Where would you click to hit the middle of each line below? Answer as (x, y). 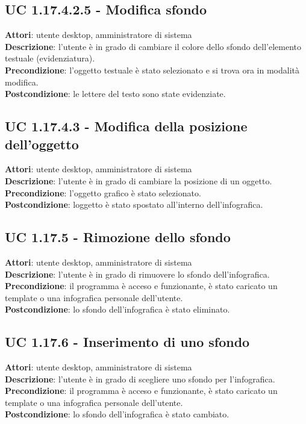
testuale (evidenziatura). (50, 58)
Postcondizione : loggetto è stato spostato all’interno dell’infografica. (134, 204)
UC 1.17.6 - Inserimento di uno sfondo (127, 342)
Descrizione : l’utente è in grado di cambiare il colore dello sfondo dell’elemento (153, 46)
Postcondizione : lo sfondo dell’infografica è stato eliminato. (117, 309)
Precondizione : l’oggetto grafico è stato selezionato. (103, 192)
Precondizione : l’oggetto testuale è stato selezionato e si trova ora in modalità (152, 70)
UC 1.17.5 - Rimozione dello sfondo (118, 237)
